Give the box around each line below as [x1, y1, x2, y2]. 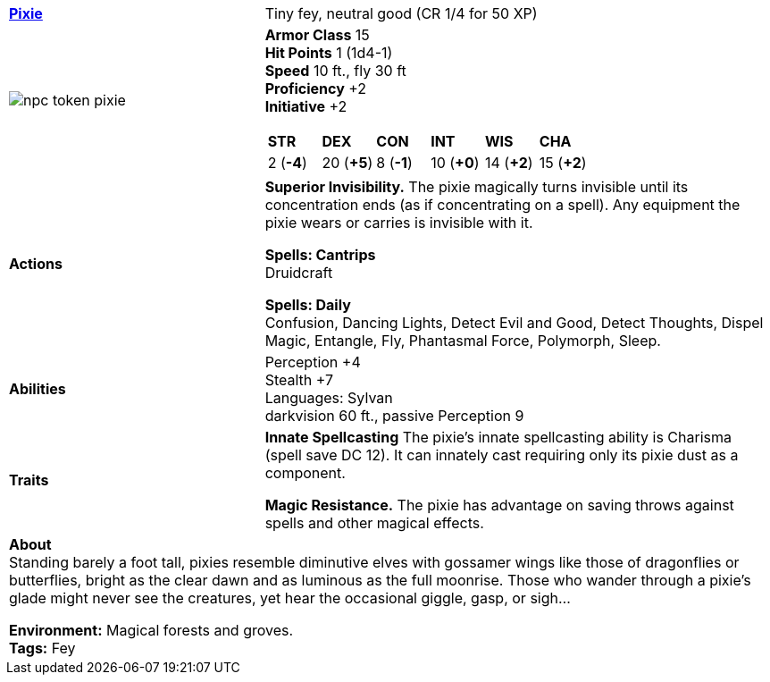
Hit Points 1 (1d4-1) [264, 44, 393, 62]
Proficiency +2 [264, 80, 367, 97]
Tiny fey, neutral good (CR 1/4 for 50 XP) [264, 4, 538, 22]
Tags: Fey [9, 639, 76, 657]
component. [264, 464, 346, 482]
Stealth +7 [264, 371, 334, 389]
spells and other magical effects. [264, 514, 484, 532]
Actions [9, 255, 63, 273]
